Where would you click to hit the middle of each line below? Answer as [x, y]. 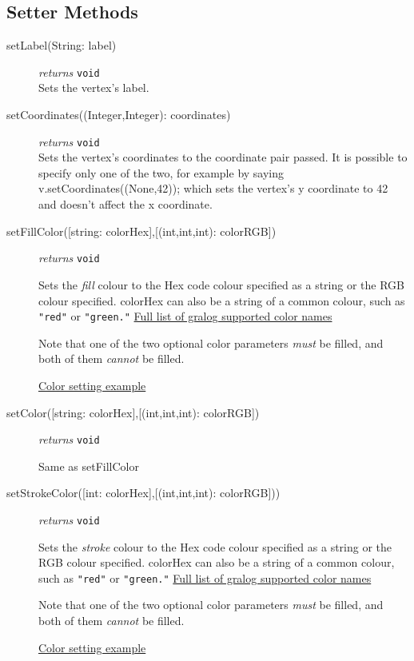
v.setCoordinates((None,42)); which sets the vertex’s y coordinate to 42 [213, 188]
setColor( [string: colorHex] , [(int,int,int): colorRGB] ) [133, 412]
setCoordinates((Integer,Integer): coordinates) [119, 115]
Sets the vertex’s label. [94, 88]
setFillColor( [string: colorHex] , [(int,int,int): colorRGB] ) [141, 231]
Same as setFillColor [89, 466]
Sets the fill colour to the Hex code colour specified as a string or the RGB [222, 284]
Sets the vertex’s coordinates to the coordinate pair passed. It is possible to [223, 157]
